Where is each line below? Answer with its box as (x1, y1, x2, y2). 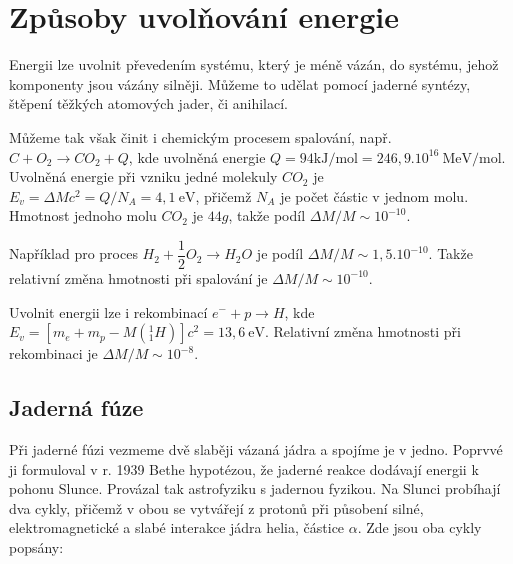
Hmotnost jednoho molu (9, 205, 157, 226)
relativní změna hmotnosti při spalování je (9, 267, 268, 288)
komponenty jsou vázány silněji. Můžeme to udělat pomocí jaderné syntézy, (9, 73, 471, 94)
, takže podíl (228, 205, 306, 226)
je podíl (256, 243, 304, 264)
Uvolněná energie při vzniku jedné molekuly (9, 166, 278, 187)
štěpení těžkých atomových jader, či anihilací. (9, 93, 288, 114)
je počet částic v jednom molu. (280, 185, 469, 206)
